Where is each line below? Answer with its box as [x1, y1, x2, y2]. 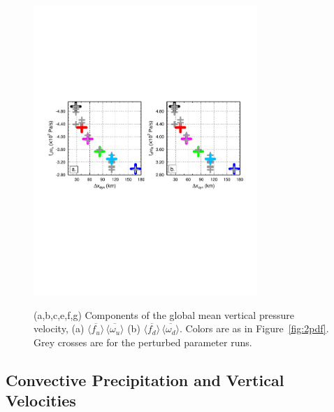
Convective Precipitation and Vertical [6, 369, 284, 390]
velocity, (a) [34, 321, 85, 336]
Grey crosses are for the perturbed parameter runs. [34, 335, 252, 350]
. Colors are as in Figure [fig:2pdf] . [180, 321, 329, 336]
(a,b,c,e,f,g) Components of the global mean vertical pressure [34, 307, 294, 322]
